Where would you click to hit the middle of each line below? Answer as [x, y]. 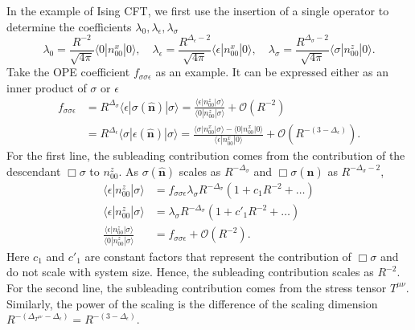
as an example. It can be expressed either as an [272, 72]
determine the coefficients [69, 26]
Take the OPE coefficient [68, 72]
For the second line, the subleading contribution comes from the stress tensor [197, 287]
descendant [34, 171]
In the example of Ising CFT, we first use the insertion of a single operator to [198, 10]
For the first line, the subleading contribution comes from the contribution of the [206, 155]
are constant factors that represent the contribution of [218, 256]
